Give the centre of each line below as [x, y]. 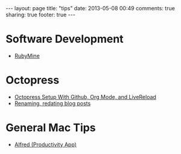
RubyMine [27, 56]
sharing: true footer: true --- [41, 14]
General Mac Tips [51, 128]
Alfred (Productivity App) [45, 144]
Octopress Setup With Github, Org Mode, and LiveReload [85, 97]
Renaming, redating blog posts [52, 103]
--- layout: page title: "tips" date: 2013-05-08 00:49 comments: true [91, 8]
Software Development [65, 39]
